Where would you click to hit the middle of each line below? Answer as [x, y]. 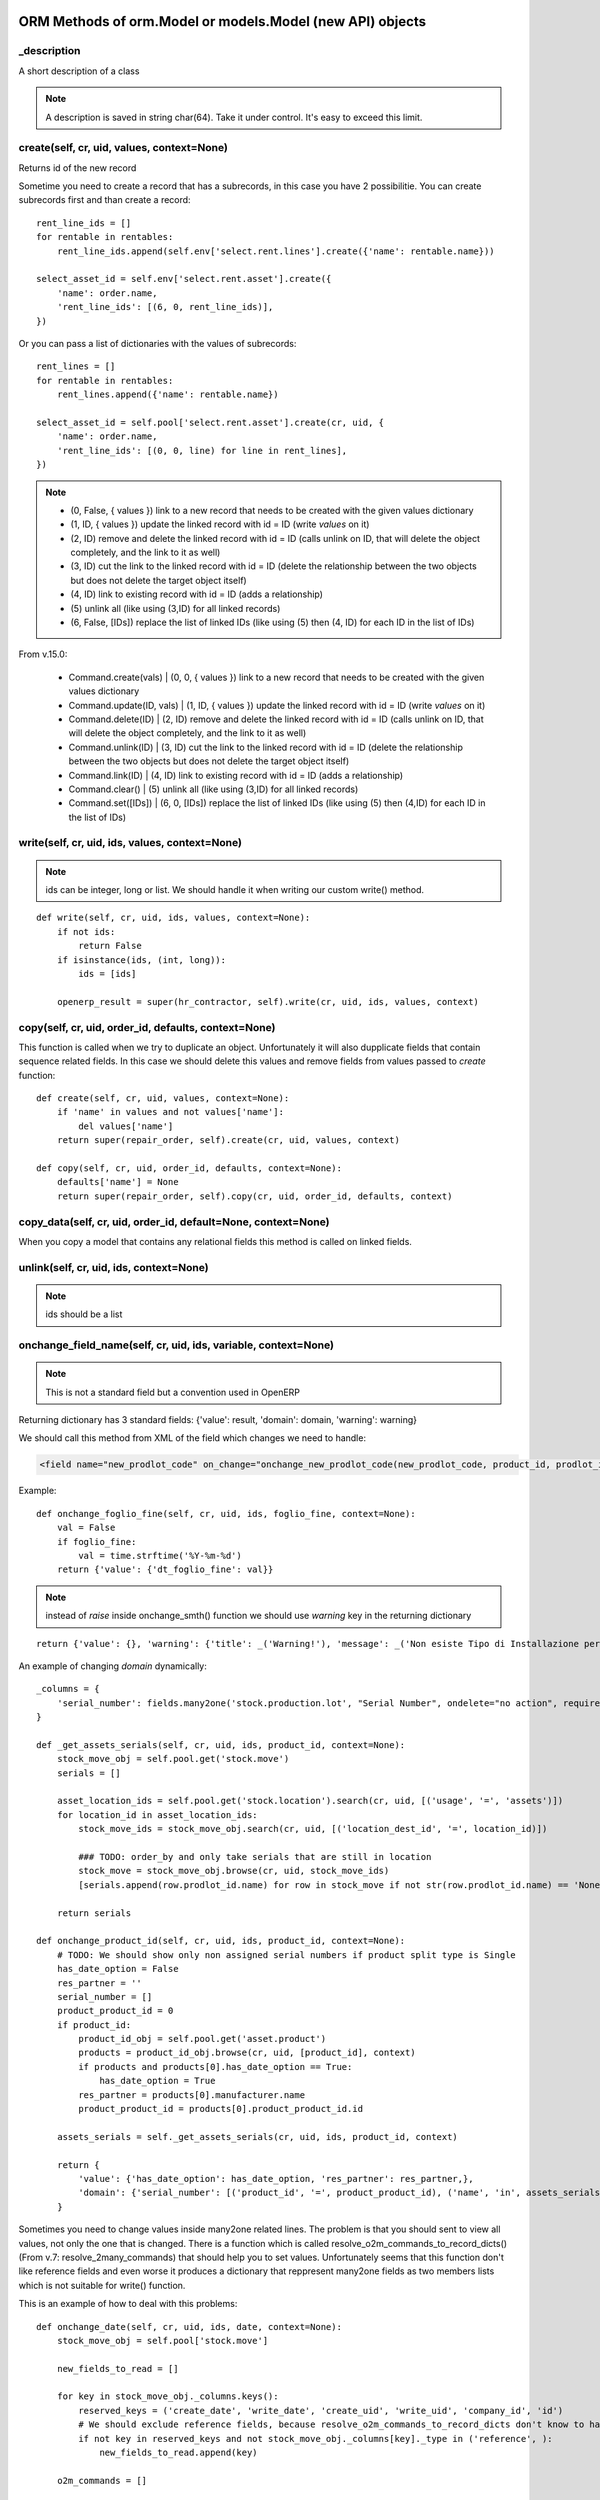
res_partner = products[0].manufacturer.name [191, 2094]
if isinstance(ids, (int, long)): [141, 959]
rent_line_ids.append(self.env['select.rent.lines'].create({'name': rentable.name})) [275, 251]
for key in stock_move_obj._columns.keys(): [167, 2396]
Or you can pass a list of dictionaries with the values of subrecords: [157, 343]
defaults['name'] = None [117, 1182]
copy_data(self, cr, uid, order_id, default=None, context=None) [174, 1222]
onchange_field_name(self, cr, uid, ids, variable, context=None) [176, 1345]
